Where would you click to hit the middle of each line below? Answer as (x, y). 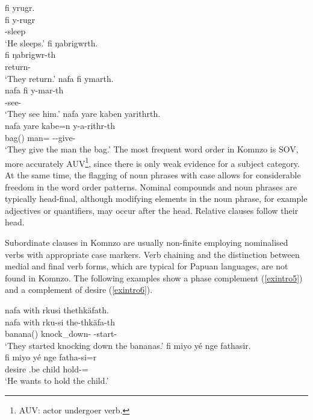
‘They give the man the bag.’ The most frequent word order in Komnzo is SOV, (152, 149)
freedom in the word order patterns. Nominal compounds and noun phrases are (151, 186)
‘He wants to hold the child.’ (57, 381)
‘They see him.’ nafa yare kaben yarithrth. (83, 114)
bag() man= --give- (40, 137)
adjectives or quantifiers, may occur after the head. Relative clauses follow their (152, 210)
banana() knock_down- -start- (61, 334)
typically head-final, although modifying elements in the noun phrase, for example (156, 199)
